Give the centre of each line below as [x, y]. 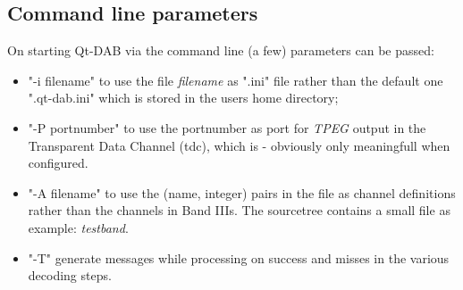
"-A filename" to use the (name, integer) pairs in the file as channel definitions [242, 192]
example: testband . [78, 227]
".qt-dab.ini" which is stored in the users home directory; [183, 98]
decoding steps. [70, 275]
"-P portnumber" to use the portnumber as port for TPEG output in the [227, 127]
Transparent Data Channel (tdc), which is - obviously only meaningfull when [239, 145]
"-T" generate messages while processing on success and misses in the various [239, 257]
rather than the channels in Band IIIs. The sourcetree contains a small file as [239, 210]
